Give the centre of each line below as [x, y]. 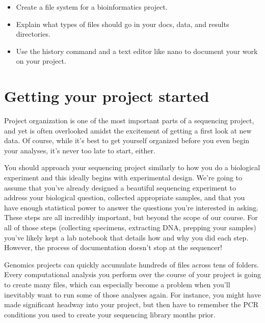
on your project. [41, 61]
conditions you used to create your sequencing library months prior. [110, 314]
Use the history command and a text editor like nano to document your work [137, 51]
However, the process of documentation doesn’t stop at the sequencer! [113, 247]
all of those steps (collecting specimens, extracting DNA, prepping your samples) [130, 227]
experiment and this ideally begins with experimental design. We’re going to [123, 178]
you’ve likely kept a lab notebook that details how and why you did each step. [126, 237]
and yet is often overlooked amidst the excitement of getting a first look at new [128, 130]
